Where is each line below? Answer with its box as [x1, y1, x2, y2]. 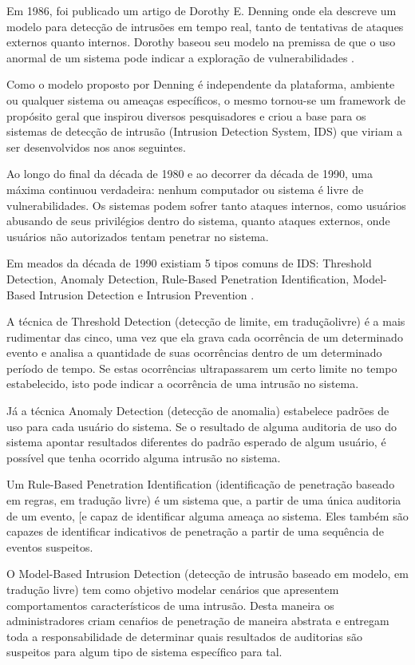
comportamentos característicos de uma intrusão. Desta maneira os [6, 596, 334, 613]
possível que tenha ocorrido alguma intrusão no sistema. [6, 449, 281, 465]
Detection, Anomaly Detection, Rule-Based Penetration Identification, [6, 270, 350, 287]
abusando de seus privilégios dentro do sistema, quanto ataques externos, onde [6, 212, 390, 229]
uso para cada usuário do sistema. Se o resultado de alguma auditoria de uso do [6, 418, 397, 434]
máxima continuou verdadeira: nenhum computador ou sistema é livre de [6, 180, 364, 197]
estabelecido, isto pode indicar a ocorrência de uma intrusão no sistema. [6, 375, 359, 392]
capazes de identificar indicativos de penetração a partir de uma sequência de [6, 523, 384, 540]
